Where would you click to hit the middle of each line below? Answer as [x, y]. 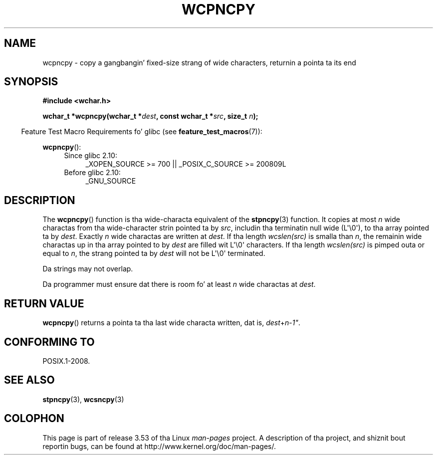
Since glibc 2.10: [91, 156]
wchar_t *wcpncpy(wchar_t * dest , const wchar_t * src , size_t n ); [150, 116]
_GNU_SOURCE [111, 181]
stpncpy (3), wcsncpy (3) [83, 399]
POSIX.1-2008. [66, 361]
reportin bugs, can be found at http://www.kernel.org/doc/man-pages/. [159, 446]
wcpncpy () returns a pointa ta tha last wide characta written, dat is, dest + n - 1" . [172, 323]
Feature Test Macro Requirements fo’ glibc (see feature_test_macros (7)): [142, 132]
